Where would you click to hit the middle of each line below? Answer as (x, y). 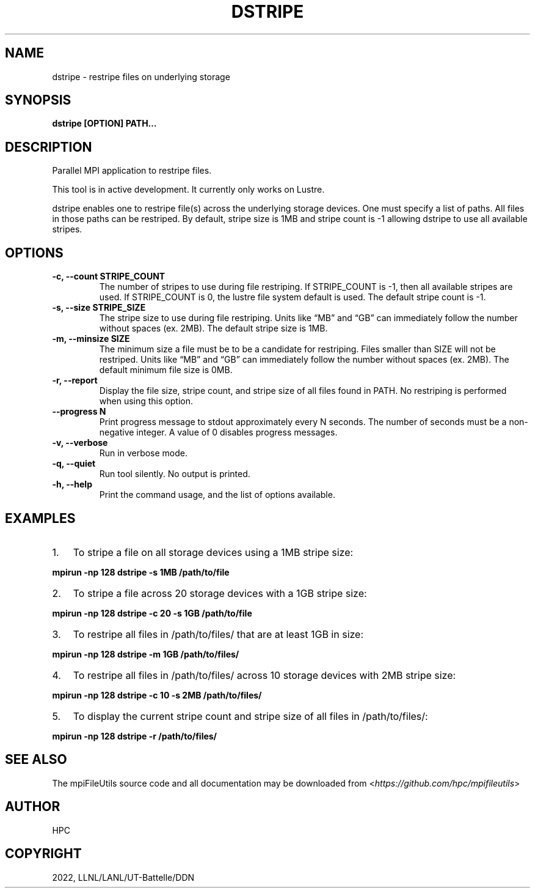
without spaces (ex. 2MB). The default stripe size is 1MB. (213, 328)
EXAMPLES (40, 518)
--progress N (79, 412)
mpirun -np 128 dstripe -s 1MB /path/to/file (141, 572)
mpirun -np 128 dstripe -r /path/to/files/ (135, 736)
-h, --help (72, 484)
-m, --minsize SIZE (91, 339)
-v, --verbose (80, 443)
